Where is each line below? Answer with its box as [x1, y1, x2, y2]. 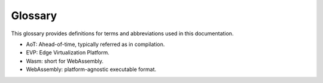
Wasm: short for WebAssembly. [26, 57, 104, 64]
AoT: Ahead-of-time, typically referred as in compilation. [26, 41, 165, 48]
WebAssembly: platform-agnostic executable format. [26, 66, 157, 73]
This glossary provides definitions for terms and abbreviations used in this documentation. [11, 30, 234, 37]
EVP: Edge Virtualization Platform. [26, 49, 110, 56]
